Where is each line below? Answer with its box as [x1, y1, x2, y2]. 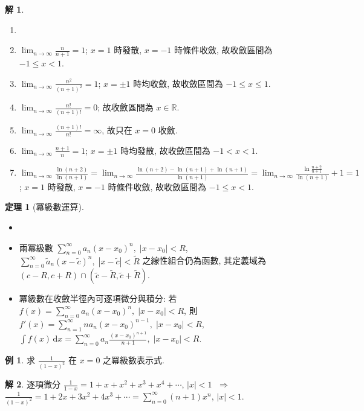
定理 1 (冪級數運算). [5, 200, 84, 213]
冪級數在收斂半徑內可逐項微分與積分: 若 [19, 292, 177, 305]
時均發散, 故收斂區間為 [120, 144, 210, 156]
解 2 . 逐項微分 [5, 378, 60, 390]
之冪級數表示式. [103, 354, 164, 366]
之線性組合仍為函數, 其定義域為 [142, 254, 267, 267]
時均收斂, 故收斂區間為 [133, 77, 223, 89]
